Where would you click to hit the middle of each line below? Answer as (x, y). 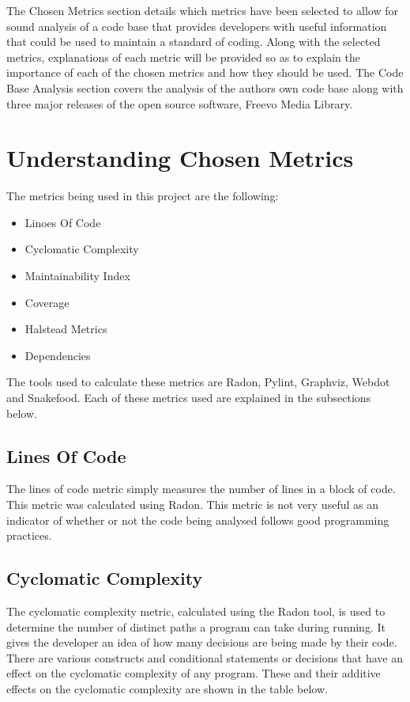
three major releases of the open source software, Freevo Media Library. (180, 103)
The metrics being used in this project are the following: (143, 196)
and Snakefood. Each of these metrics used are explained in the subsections (189, 398)
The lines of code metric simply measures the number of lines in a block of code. (201, 489)
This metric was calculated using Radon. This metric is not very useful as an (192, 505)
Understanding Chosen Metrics (180, 158)
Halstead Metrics (66, 329)
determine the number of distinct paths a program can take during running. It (196, 626)
